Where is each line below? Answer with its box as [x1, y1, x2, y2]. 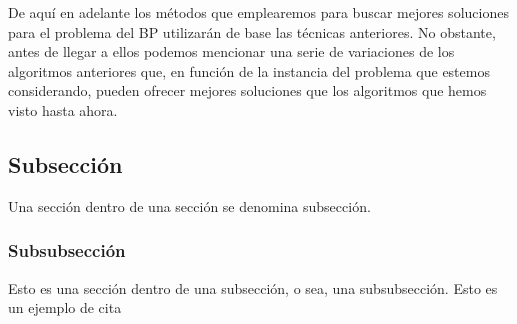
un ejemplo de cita [8, 297, 122, 318]
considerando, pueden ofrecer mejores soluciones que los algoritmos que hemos [8, 80, 487, 101]
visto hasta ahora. [8, 99, 118, 120]
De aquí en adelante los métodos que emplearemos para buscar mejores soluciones [8, 2, 509, 22]
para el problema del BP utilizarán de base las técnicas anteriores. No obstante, [8, 21, 496, 42]
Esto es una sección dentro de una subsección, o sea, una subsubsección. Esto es [8, 277, 498, 298]
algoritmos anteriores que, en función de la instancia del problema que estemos [8, 60, 490, 81]
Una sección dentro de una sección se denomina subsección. [8, 195, 371, 216]
